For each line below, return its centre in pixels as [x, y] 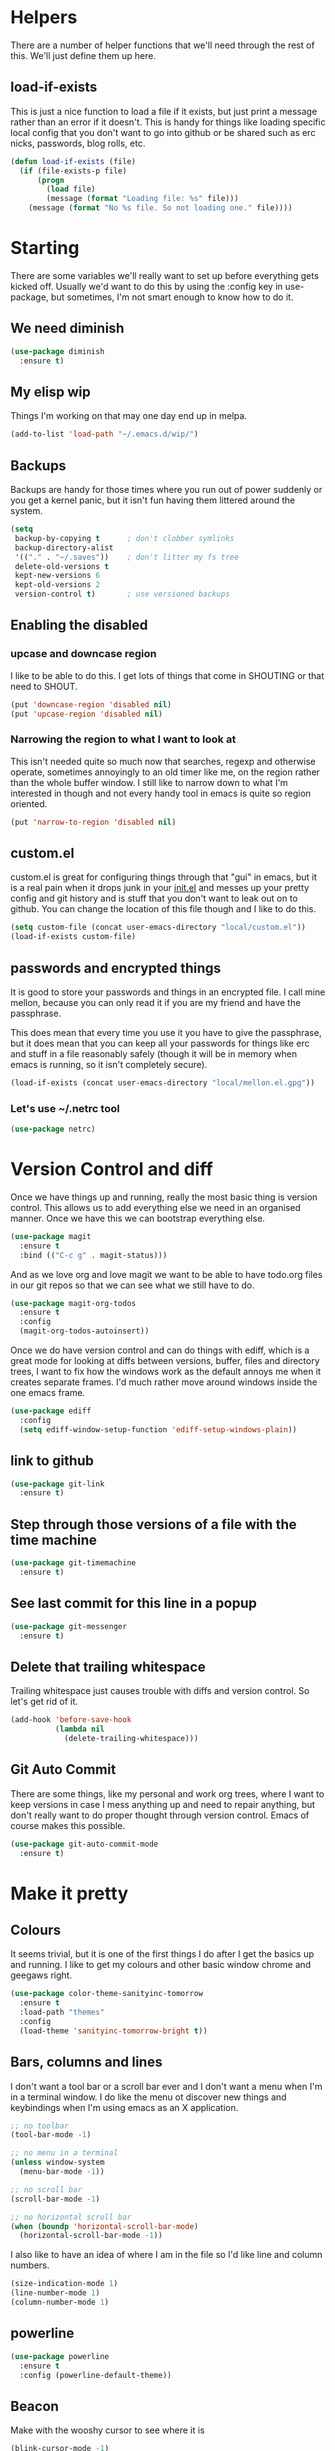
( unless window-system [57, 2162]
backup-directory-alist [64, 547]
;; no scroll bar [46, 2189]
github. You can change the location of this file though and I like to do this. [163, 909]
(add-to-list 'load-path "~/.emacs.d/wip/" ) [104, 434]
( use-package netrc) [53, 1129]
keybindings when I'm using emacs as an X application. [124, 2107]
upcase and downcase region [83, 654]
